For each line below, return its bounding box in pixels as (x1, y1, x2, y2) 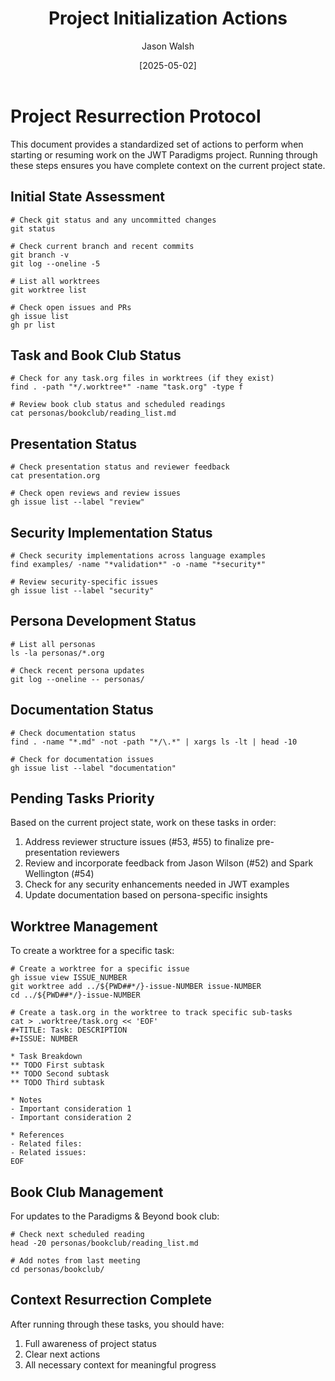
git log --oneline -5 (10, 258, 101, 269)
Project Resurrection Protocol (10, 105, 262, 127)
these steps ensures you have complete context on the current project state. (10, 159, 326, 171)
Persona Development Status (10, 613, 197, 630)
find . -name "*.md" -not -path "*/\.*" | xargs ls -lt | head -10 (10, 737, 298, 747)
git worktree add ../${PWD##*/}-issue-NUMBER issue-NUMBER (10, 982, 262, 992)
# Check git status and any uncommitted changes (10, 215, 217, 225)
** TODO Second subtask (10, 1069, 110, 1079)
